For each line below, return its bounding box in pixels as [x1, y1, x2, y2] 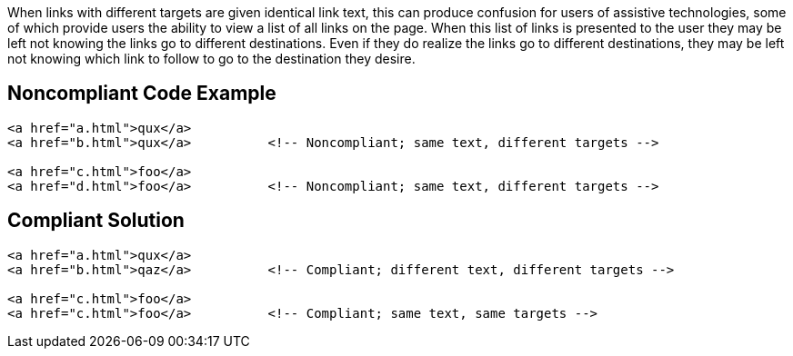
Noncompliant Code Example [7, 82, 276, 105]
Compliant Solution [7, 209, 185, 232]
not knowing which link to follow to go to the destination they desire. [7, 51, 416, 66]
